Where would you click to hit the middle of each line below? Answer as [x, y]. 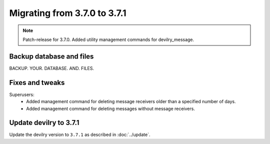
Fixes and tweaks [37, 82]
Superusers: [22, 94]
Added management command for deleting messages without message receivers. [110, 108]
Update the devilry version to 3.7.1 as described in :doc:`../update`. [80, 134]
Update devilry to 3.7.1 [44, 123]
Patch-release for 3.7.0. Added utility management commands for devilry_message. [108, 39]
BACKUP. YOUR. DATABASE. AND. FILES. [52, 68]
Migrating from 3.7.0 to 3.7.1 [68, 13]
